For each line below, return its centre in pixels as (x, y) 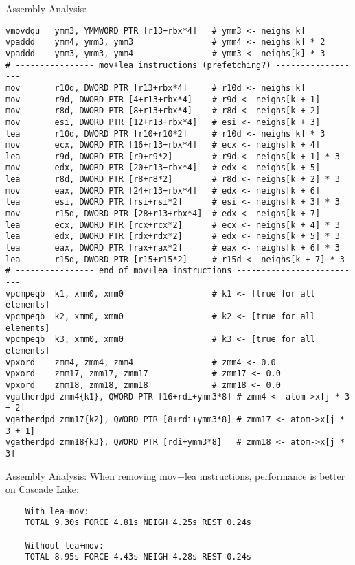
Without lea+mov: (65, 545)
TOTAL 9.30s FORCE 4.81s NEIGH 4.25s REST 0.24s (138, 523)
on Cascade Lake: (42, 489)
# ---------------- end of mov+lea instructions (119, 271)
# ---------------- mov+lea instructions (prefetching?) (138, 65)
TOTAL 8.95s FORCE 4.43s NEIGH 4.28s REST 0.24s (138, 557)
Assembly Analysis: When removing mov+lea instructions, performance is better (175, 475)
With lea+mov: (57, 511)
